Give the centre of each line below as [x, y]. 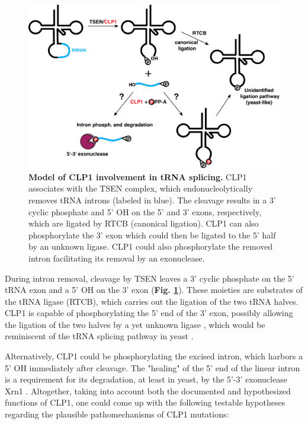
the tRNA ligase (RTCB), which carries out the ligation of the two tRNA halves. [152, 301]
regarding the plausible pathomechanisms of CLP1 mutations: [117, 414]
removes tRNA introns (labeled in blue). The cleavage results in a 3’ [152, 200]
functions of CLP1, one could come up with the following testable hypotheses [145, 402]
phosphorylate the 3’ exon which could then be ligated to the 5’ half [152, 235]
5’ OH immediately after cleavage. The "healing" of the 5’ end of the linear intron [153, 367]
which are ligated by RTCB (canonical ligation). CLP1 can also [144, 223]
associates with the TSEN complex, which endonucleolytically [141, 188]
